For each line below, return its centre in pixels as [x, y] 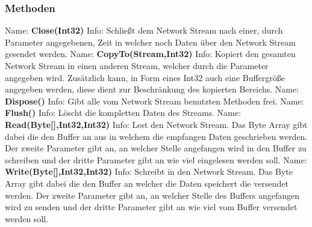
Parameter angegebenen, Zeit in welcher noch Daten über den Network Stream [150, 42]
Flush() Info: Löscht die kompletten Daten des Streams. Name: [123, 113]
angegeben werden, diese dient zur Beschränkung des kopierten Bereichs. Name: [152, 89]
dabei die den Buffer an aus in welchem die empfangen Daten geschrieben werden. [156, 136]
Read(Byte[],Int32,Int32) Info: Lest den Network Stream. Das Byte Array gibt [156, 124]
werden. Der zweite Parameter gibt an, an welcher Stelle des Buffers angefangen [152, 195]
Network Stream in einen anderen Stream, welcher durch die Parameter [137, 65]
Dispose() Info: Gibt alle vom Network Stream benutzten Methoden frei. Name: [154, 101]
